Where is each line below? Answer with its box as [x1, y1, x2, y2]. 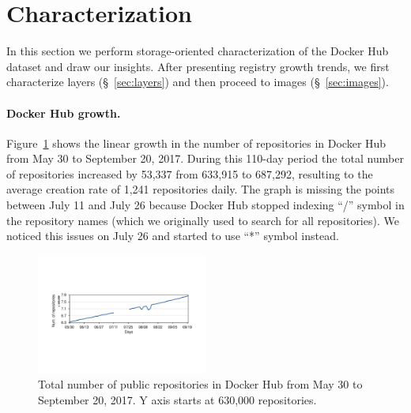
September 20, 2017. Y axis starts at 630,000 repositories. [38, 391, 317, 407]
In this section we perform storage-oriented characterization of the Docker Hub [6, 43, 389, 59]
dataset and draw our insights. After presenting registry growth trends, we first [6, 58, 390, 74]
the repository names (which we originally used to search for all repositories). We [6, 212, 399, 228]
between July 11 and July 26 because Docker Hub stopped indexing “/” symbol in [6, 197, 405, 213]
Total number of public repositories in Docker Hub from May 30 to [38, 376, 363, 392]
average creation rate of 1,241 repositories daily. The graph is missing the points [6, 181, 395, 197]
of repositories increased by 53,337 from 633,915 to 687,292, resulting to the [6, 165, 373, 182]
